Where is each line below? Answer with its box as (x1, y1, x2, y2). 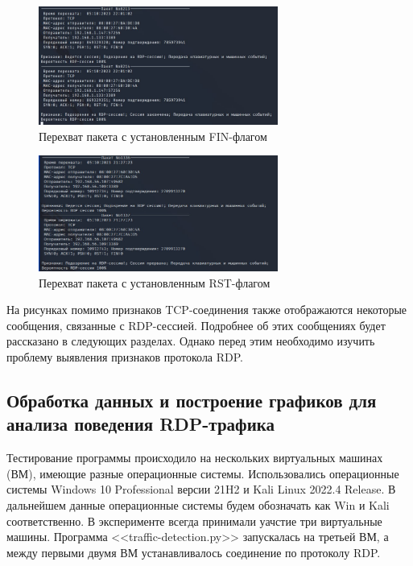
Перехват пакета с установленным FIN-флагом (39, 127, 267, 144)
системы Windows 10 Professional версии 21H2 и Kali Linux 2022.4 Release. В (6, 481, 396, 498)
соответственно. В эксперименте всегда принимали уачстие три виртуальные (6, 512, 382, 529)
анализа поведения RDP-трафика (6, 411, 275, 436)
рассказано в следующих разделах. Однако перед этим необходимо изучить (6, 333, 375, 349)
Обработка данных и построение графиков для (6, 387, 377, 412)
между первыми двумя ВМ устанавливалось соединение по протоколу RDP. (6, 543, 381, 560)
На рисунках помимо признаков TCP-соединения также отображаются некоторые (6, 301, 407, 318)
